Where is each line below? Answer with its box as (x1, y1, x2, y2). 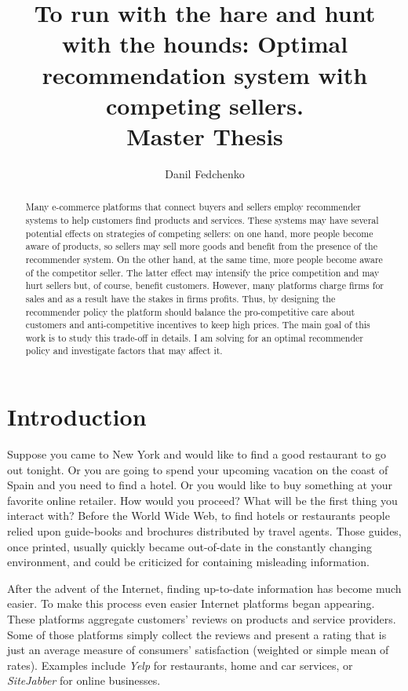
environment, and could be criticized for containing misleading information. (7, 554, 370, 570)
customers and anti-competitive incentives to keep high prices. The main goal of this (25, 318, 370, 331)
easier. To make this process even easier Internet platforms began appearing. (7, 595, 375, 612)
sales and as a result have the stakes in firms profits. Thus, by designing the (25, 291, 336, 305)
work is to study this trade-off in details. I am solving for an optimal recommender (25, 331, 363, 344)
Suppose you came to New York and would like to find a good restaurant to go (7, 446, 386, 462)
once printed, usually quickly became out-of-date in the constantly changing (7, 538, 372, 554)
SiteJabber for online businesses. (7, 672, 161, 689)
